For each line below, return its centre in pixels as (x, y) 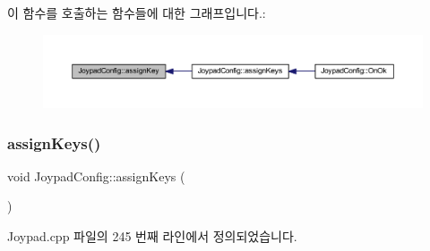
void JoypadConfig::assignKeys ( (96, 176)
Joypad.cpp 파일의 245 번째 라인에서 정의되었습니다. (152, 235)
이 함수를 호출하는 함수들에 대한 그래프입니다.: (137, 13)
